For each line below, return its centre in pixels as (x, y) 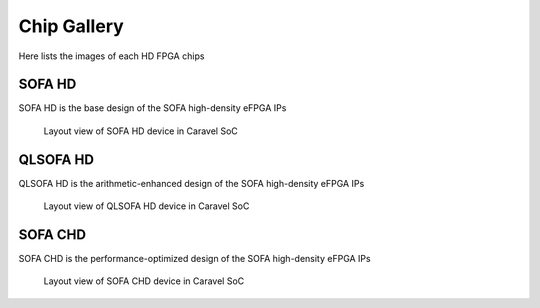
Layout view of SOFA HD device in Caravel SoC (141, 131)
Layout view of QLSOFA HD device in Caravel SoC (146, 206)
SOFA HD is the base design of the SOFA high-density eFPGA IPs (152, 108)
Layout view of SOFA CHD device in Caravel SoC (144, 281)
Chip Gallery (71, 26)
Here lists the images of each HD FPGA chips (111, 56)
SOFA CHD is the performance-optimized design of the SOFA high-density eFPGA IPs (194, 259)
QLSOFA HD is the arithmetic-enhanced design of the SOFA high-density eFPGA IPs (191, 183)
